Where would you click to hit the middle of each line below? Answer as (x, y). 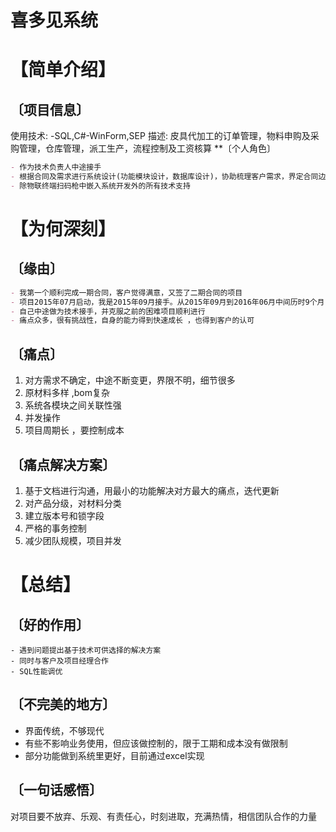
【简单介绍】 (63, 70)
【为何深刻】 (63, 229)
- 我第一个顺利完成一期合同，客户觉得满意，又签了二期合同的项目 (126, 292)
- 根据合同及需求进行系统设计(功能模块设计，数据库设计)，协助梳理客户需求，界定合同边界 (172, 177)
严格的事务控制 (55, 528)
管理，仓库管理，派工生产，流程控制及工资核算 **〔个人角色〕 (147, 148)
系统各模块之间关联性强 (73, 405)
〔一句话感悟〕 (56, 790)
